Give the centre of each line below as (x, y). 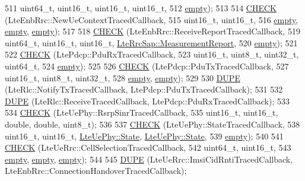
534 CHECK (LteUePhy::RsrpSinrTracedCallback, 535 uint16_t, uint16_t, (142, 112)
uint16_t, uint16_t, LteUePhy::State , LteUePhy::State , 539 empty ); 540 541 (144, 136)
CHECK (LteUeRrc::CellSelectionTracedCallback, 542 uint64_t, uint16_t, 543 (148, 147)
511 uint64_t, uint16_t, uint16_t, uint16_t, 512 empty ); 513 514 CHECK (141, 8)
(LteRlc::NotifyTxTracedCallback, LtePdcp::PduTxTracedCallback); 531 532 (144, 89)
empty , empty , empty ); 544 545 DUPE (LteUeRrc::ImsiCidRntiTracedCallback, (149, 159)
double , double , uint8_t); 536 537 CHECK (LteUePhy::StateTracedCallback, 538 (152, 124)
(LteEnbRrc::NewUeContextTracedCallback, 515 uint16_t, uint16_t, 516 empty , (152, 19)
